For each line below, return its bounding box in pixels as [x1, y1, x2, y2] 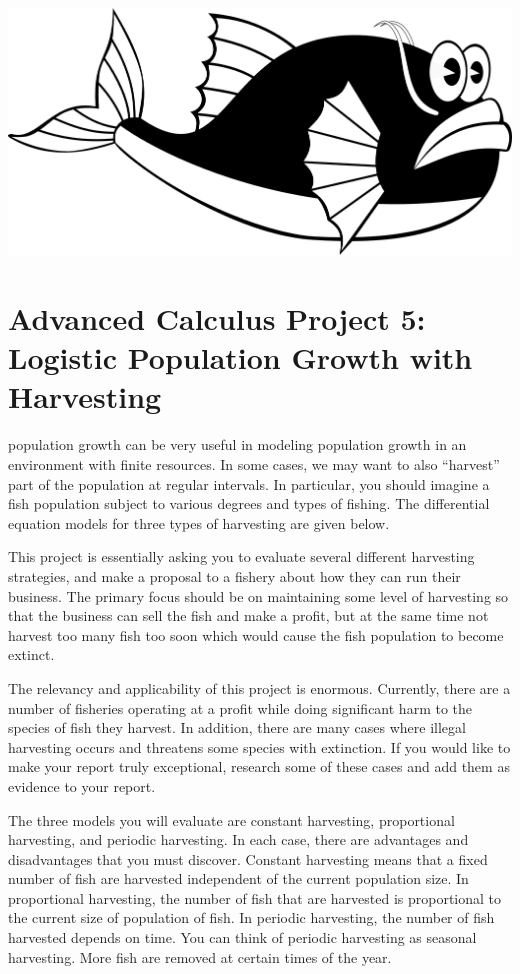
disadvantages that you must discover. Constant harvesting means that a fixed [8, 848, 488, 869]
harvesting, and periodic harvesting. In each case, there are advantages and [8, 829, 469, 850]
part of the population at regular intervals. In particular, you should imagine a [8, 473, 490, 494]
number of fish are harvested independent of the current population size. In [8, 868, 469, 889]
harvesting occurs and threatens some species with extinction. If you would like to [8, 736, 511, 757]
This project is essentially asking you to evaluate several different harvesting [8, 546, 475, 567]
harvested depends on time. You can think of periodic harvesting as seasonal [8, 927, 477, 948]
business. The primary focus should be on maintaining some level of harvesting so [8, 585, 509, 606]
